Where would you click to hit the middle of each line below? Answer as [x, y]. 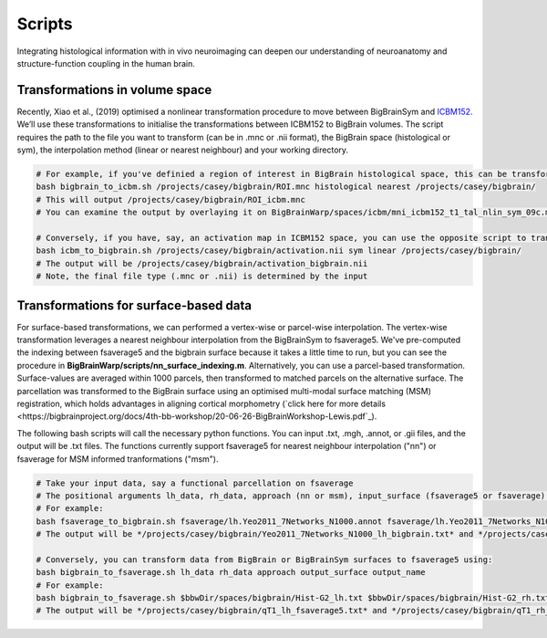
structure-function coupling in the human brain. [106, 63]
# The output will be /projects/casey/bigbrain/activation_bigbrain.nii [202, 263]
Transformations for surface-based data [134, 305]
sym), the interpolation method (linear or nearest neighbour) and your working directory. [183, 150]
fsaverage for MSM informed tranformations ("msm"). [118, 459]
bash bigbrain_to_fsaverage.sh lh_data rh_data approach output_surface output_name [231, 572]
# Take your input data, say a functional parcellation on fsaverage [195, 483]
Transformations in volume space [114, 90]
